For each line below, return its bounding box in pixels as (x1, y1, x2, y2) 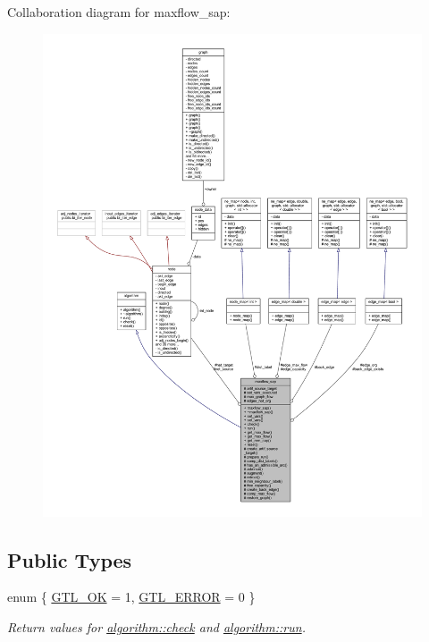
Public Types (7, 545, 132, 573)
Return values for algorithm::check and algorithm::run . (7, 618, 306, 636)
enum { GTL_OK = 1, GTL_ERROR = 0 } (7, 587, 256, 606)
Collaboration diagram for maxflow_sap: (7, 3, 231, 21)
